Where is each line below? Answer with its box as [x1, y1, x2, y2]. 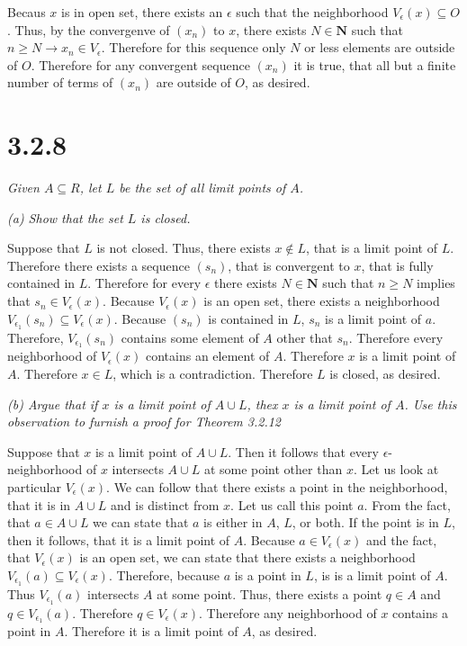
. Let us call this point [230, 495, 354, 514]
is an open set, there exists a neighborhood [203, 292, 440, 310]
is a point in [234, 565, 301, 584]
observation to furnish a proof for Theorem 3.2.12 [7, 412, 281, 431]
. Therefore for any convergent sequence [31, 55, 250, 74]
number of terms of [7, 73, 113, 92]
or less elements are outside [304, 38, 455, 57]
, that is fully [361, 256, 434, 274]
